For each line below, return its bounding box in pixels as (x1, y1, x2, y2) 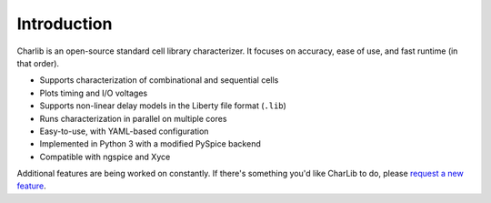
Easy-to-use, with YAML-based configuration (39, 126, 209, 137)
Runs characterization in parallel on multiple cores (39, 113, 227, 124)
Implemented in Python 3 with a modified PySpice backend (39, 138, 261, 149)
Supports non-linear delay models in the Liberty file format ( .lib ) (39, 100, 286, 111)
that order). (16, 57, 59, 68)
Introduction (16, 14, 113, 34)
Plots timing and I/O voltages (39, 87, 148, 98)
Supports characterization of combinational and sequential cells (39, 75, 279, 86)
